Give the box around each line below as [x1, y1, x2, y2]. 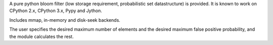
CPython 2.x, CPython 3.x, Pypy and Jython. [9, 8, 102, 14]
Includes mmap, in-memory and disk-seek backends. [9, 17, 121, 23]
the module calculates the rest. [9, 33, 74, 39]
